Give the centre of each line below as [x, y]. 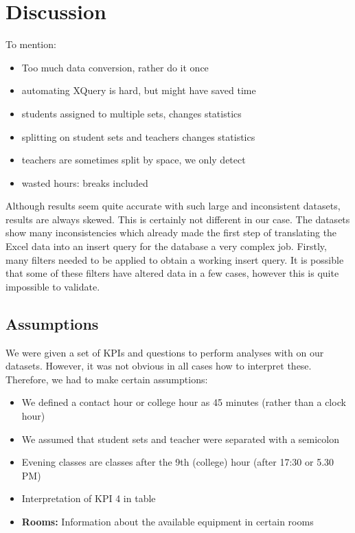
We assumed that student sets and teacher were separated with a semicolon [180, 439]
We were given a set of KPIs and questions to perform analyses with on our [165, 352]
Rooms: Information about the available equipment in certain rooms [168, 521]
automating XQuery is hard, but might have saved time [139, 90]
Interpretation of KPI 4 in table [89, 498]
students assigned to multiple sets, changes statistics [131, 113]
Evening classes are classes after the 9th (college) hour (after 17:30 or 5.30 [178, 462]
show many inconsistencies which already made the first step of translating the [171, 233]
